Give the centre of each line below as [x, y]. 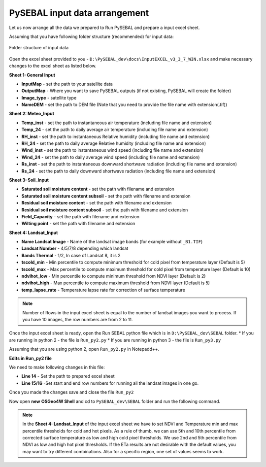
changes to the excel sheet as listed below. [53, 66]
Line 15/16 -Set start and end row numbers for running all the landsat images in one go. [110, 383]
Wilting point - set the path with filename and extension [78, 224]
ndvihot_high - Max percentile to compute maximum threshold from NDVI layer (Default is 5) [116, 283]
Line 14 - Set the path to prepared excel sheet [68, 376]
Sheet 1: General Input [32, 75]
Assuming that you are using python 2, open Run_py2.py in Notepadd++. [84, 349]
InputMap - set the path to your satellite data [67, 84]
